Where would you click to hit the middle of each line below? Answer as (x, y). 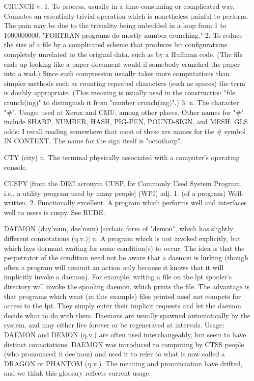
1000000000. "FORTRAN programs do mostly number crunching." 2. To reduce (123, 35)
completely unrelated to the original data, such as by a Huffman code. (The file (123, 54)
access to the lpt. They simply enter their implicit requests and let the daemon (123, 306)
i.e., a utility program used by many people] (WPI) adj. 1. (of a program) (115, 193)
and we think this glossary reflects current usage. (78, 373)
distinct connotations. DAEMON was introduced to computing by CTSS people (124, 344)
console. (16, 167)
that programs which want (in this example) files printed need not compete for (123, 296)
